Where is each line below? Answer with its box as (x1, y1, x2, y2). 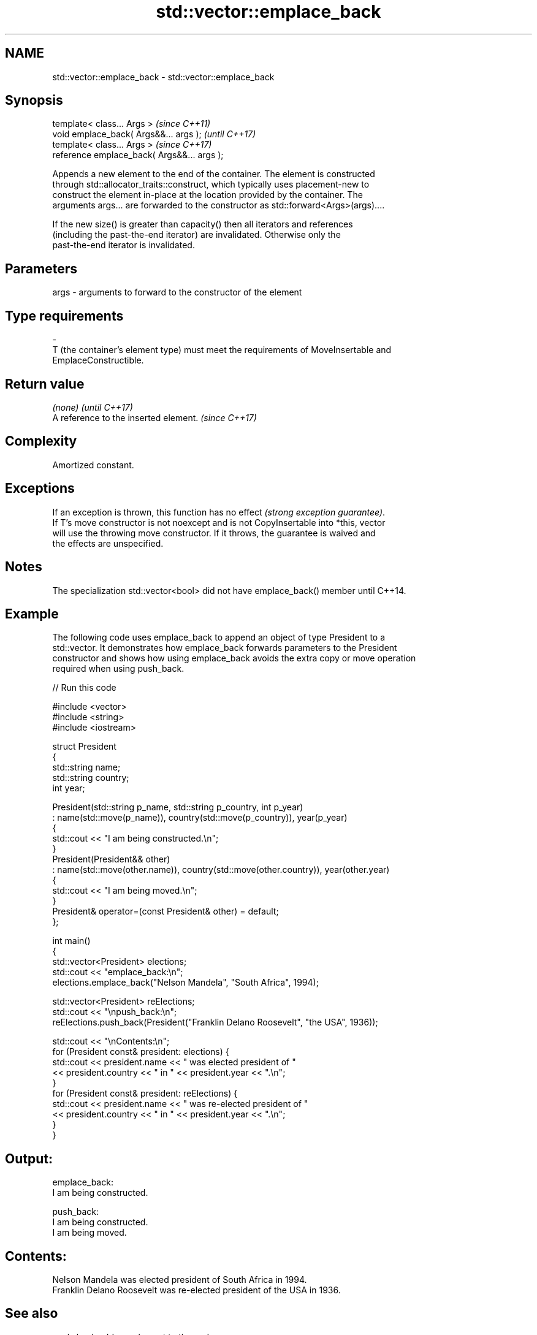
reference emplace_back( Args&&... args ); (52, 150, 224, 161)
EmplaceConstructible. (52, 355, 144, 366)
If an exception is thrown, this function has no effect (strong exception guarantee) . (52, 506, 386, 517)
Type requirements (5, 308, 124, 324)
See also (5, 1306, 58, 1322)
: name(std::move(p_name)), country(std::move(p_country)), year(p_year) (52, 812, 348, 823)
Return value (5, 376, 85, 392)
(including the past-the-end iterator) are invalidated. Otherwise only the (52, 229, 341, 240)
